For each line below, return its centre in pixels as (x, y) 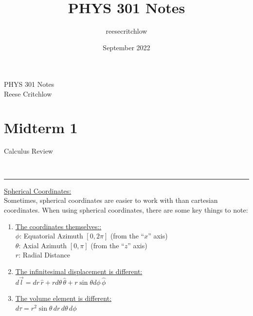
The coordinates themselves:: (58, 226)
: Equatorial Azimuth (51, 236)
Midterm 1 (41, 127)
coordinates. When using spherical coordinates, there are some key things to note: (126, 210)
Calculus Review (28, 150)
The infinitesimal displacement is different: (79, 271)
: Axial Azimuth (43, 245)
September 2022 (126, 47)
